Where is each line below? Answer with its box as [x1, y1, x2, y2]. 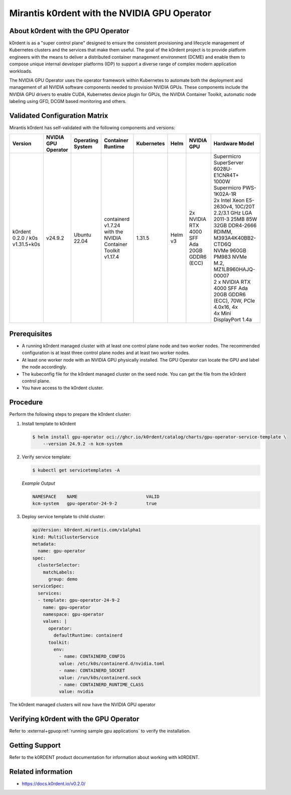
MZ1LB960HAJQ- [213, 266, 255, 273]
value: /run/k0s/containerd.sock [58, 674, 141, 680]
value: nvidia [58, 689, 94, 695]
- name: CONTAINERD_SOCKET [58, 668, 125, 673]
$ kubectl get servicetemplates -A [32, 467, 120, 473]
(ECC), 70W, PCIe [213, 297, 255, 304]
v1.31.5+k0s [12, 241, 40, 248]
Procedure [9, 398, 43, 407]
